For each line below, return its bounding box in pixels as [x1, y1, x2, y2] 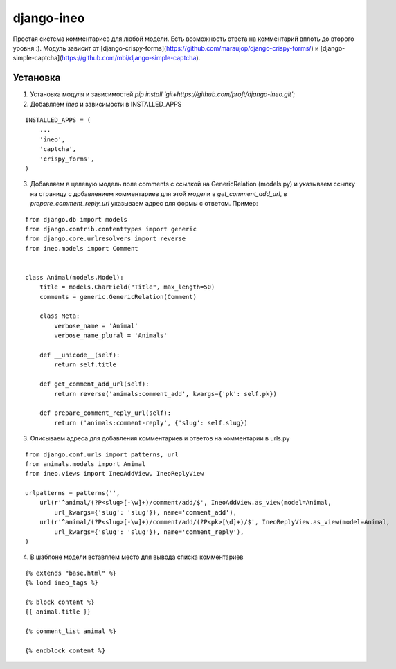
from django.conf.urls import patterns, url [25, 450, 179, 458]
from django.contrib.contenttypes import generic [25, 225, 197, 233]
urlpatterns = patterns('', [25, 489, 120, 497]
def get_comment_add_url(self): [39, 380, 150, 388]
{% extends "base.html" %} [25, 569, 117, 577]
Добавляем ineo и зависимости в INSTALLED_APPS [30, 100, 182, 108]
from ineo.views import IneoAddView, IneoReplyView [25, 470, 204, 478]
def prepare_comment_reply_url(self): [39, 409, 172, 417]
